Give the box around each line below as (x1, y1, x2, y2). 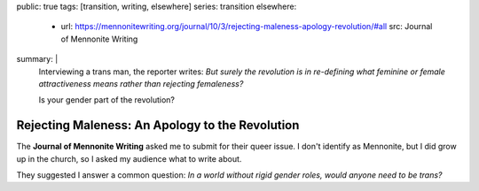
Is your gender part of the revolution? (38, 95, 175, 105)
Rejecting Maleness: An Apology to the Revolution (16, 118, 300, 133)
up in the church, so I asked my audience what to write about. (16, 153, 242, 164)
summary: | (16, 54, 59, 65)
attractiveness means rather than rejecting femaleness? (38, 78, 244, 88)
